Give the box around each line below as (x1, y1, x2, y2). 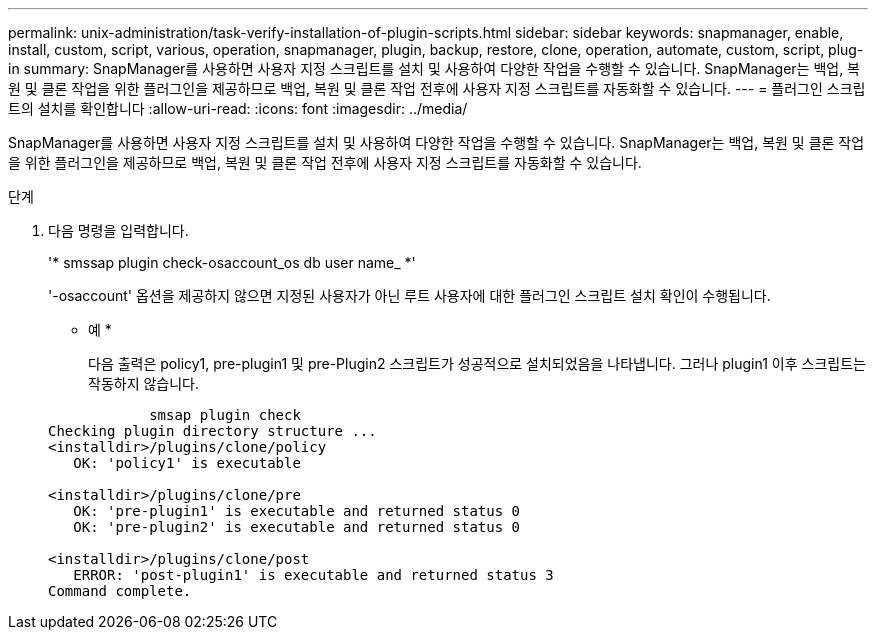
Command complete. (48, 583, 192, 599)
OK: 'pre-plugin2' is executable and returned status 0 (73, 519, 521, 535)
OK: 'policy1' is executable (73, 455, 301, 471)
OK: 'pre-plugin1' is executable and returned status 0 (73, 503, 521, 519)
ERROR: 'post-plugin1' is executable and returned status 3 (73, 567, 554, 583)
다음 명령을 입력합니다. (48, 222, 189, 239)
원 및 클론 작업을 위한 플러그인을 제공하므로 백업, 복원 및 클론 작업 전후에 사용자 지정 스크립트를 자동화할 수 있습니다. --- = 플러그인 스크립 (8, 80, 866, 97)
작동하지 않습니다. (88, 375, 200, 392)
